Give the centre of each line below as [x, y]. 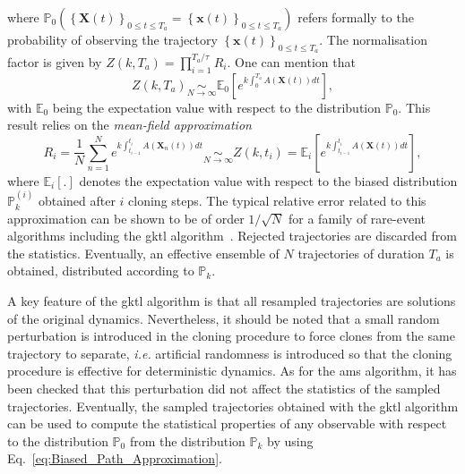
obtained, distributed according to [101, 271]
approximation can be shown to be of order [126, 218]
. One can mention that [291, 61]
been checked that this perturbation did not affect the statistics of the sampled [224, 389]
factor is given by [55, 61]
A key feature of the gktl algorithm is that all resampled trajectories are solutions [232, 301]
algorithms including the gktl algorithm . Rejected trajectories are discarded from [232, 236]
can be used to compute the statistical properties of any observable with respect [227, 423]
